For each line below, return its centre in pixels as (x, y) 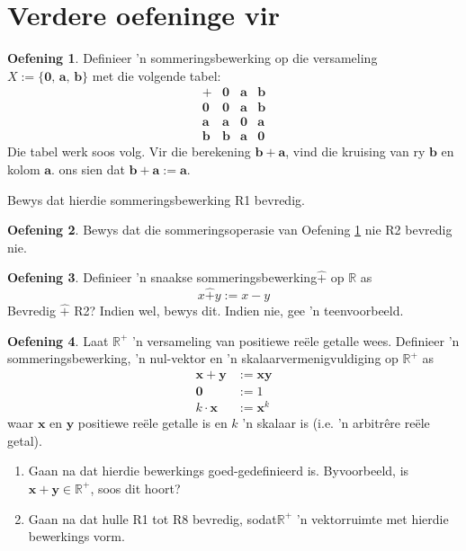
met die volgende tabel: (157, 75)
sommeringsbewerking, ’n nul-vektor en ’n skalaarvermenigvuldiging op (203, 358)
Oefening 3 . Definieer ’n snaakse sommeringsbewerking (162, 277)
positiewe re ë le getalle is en (152, 423)
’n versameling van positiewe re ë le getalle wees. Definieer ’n (296, 340)
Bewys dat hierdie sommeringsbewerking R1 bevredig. (156, 199)
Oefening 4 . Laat (58, 340)
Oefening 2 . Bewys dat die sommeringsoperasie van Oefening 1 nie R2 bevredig (230, 230)
